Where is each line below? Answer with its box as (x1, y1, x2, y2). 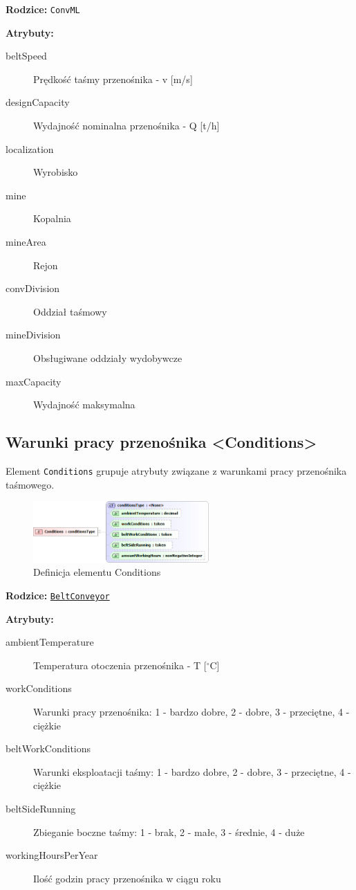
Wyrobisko (33, 165, 78, 179)
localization (6, 141, 54, 156)
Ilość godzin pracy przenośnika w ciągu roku (33, 871, 221, 885)
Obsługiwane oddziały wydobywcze (33, 350, 182, 365)
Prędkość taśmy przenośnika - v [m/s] (33, 71, 193, 86)
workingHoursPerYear (6, 848, 98, 862)
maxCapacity (6, 374, 62, 388)
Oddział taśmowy (33, 304, 107, 318)
